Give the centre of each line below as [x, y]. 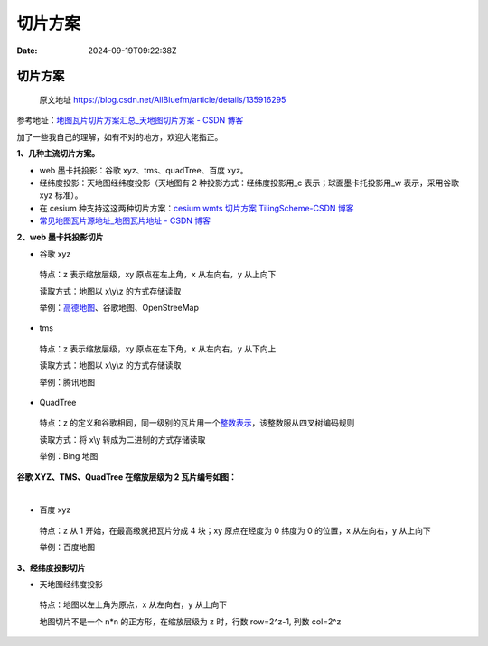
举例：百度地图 [67, 548]
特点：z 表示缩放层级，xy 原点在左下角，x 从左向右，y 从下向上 [158, 349]
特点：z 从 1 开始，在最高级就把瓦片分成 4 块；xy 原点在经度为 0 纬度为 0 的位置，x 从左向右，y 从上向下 [235, 530]
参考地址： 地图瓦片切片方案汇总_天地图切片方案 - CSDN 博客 [130, 120]
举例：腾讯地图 [67, 382]
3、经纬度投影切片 [51, 567]
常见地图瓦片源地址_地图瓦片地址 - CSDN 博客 [125, 220]
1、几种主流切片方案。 [58, 154]
